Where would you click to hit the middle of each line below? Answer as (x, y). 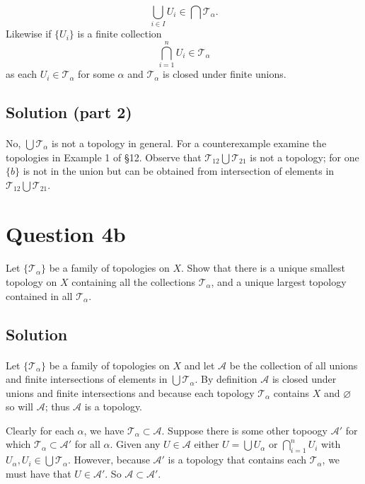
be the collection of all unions (294, 365)
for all (87, 444)
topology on (31, 281)
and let (199, 365)
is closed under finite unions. (225, 74)
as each (22, 74)
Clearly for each (40, 430)
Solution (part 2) (69, 112)
